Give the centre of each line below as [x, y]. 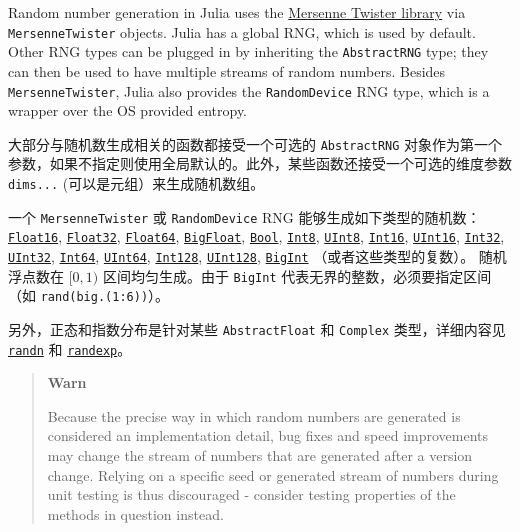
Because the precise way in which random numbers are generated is [254, 415]
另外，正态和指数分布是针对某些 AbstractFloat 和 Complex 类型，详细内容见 [257, 328]
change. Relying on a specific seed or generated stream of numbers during [273, 474]
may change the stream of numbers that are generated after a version [260, 455]
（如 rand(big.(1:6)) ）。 [89, 295]
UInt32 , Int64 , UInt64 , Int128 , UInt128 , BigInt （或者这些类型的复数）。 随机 [257, 255]
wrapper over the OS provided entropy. [128, 110]
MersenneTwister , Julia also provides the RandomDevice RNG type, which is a [249, 90]
